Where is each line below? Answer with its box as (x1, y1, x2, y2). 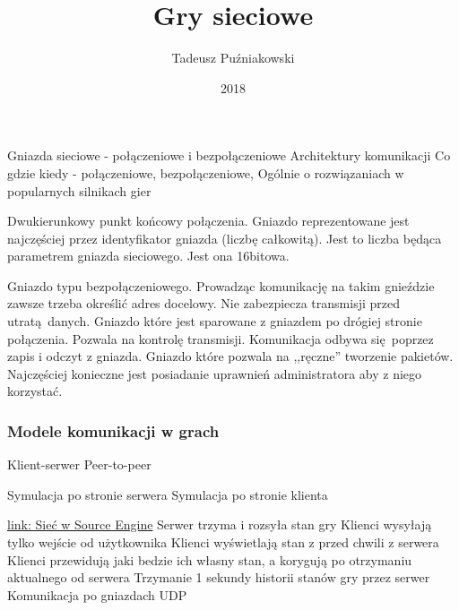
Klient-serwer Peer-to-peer (7, 455, 152, 474)
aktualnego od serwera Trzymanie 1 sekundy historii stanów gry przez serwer (7, 568, 430, 587)
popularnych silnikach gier (7, 181, 152, 200)
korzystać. (7, 382, 63, 400)
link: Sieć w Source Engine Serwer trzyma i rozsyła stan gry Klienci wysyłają (7, 515, 432, 534)
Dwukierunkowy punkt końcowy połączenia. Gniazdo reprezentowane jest (7, 211, 410, 230)
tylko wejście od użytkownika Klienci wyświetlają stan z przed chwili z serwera (7, 533, 439, 552)
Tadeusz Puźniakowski (171, 48, 295, 67)
